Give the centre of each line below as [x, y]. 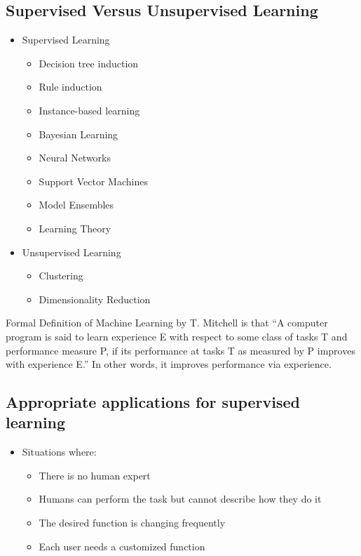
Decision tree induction [89, 63]
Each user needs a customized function [122, 546]
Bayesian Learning [79, 134]
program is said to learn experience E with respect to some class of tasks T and [177, 336]
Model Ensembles [76, 205]
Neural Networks [75, 158]
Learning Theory [75, 228]
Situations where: [59, 452]
